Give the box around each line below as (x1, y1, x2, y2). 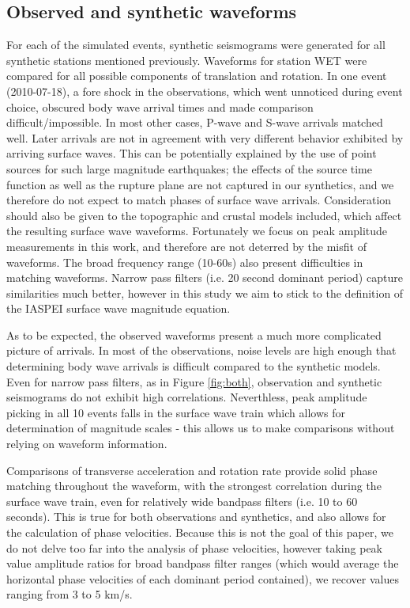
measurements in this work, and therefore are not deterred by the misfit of (6, 237, 367, 254)
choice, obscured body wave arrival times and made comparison (6, 98, 314, 115)
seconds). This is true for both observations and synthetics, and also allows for (6, 508, 386, 525)
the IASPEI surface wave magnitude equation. (6, 300, 231, 317)
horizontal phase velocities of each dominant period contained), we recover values (6, 570, 399, 587)
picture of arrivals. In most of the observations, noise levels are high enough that (6, 342, 397, 359)
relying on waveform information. (6, 435, 167, 452)
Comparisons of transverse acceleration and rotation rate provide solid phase (6, 462, 378, 478)
